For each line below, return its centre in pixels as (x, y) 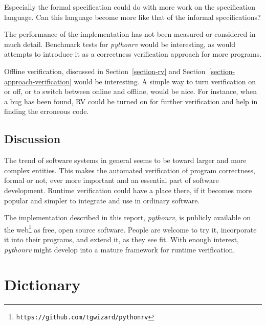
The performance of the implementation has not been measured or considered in (130, 34)
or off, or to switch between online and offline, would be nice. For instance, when (130, 91)
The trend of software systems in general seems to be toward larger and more (125, 160)
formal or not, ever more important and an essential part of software (112, 180)
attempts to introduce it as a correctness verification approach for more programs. (133, 54)
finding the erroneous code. (47, 111)
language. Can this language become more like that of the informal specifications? (132, 17)
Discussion (32, 139)
